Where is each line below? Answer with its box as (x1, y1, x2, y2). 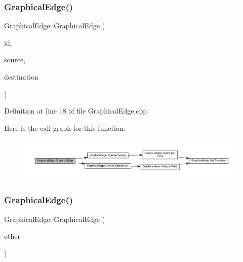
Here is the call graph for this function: (4, 122, 126, 133)
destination (4, 71, 38, 82)
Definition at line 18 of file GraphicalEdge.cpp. (4, 105, 149, 116)
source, (4, 54, 26, 65)
